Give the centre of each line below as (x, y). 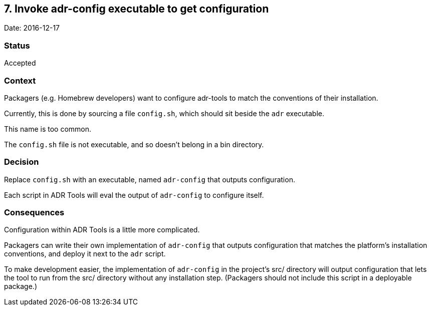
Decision (22, 162)
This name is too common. (48, 129)
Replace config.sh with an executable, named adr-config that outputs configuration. (150, 179)
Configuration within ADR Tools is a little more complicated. (102, 230)
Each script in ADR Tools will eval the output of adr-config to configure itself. (134, 195)
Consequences (34, 213)
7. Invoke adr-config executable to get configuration (137, 9)
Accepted (20, 63)
